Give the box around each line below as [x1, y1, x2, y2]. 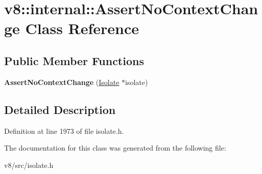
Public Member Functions [4, 52, 144, 68]
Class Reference [25, 18, 139, 39]
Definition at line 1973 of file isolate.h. [4, 125, 124, 136]
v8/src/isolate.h [4, 159, 54, 170]
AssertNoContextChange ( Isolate [4, 76, 120, 87]
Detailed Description [4, 101, 116, 117]
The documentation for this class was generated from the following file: [4, 142, 226, 153]
